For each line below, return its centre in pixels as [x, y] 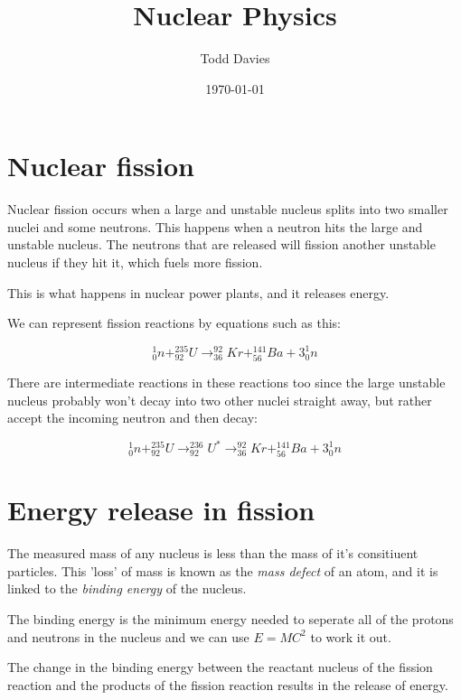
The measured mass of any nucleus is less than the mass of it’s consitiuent [213, 553]
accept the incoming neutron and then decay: [132, 418]
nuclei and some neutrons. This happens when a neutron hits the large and [215, 226]
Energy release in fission [161, 510]
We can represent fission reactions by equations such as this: [174, 323]
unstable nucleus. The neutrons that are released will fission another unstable [221, 244]
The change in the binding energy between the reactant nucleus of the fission [220, 667]
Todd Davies [235, 58]
